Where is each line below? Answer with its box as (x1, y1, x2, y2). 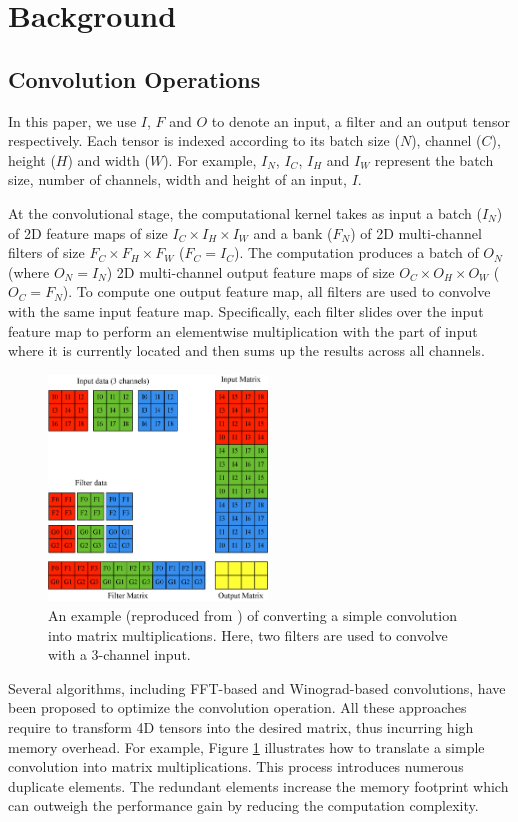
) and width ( (67, 149, 150, 170)
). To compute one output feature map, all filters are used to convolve (62, 281, 491, 302)
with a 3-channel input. (48, 644, 191, 665)
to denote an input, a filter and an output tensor (211, 110, 510, 131)
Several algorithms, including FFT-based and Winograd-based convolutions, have (8, 677, 506, 698)
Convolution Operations (8, 63, 261, 94)
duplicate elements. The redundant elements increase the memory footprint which (8, 775, 509, 796)
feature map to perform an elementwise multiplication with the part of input (8, 320, 478, 341)
